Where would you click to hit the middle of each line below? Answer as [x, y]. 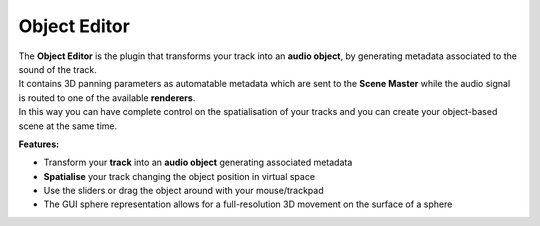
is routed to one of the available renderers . [107, 97]
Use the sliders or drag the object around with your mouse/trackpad [183, 191]
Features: [39, 144]
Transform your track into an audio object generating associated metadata [198, 162]
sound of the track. [57, 69]
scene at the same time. [68, 126]
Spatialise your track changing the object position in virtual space [179, 176]
